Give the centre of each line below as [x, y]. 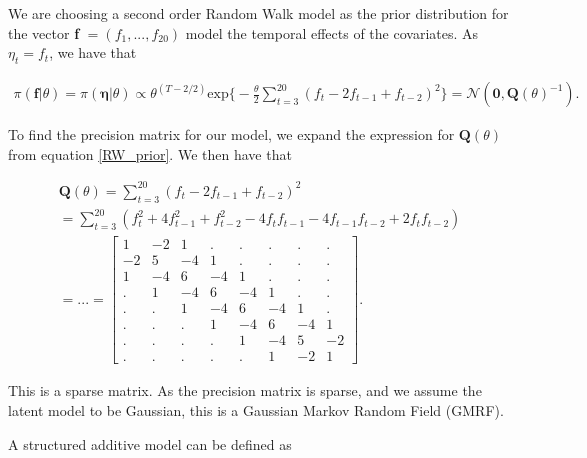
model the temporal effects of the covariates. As [332, 32]
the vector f [44, 32]
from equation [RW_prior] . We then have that [150, 153]
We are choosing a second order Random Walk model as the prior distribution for [258, 13]
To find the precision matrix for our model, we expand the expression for [231, 134]
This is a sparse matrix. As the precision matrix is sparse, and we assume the [245, 390]
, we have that [93, 52]
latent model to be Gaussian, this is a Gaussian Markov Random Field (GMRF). [256, 409]
